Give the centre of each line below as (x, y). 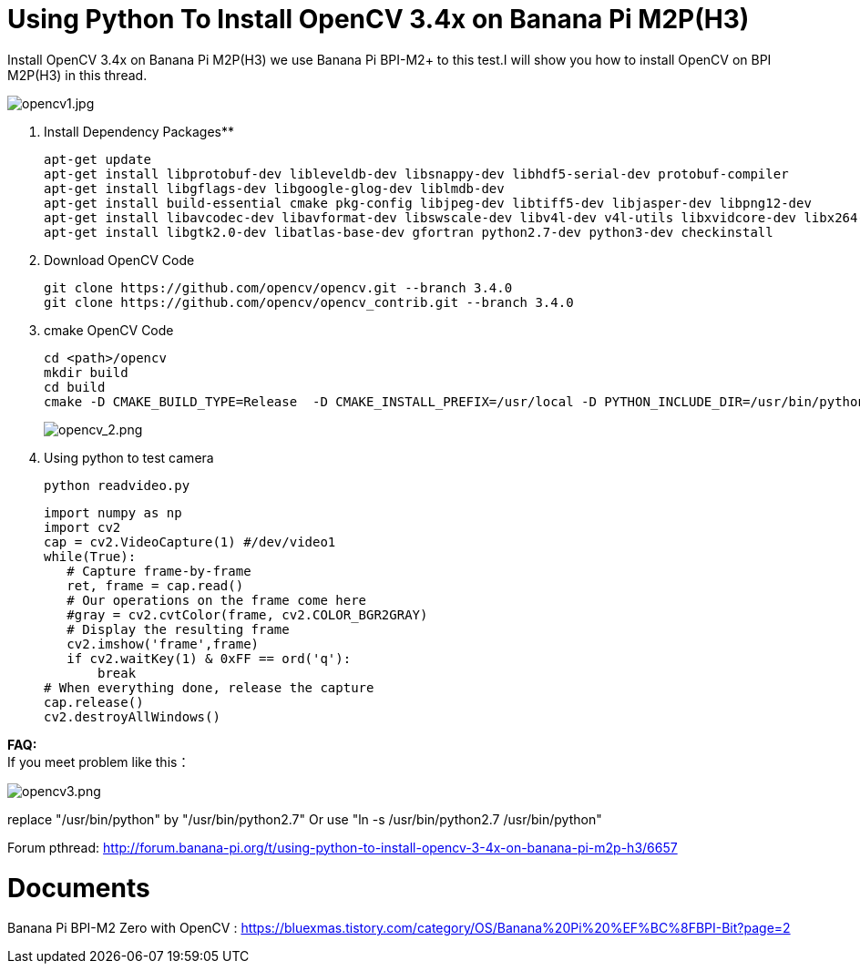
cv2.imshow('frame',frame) (163, 644)
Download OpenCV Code (119, 260)
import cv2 (82, 527)
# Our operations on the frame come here (217, 600)
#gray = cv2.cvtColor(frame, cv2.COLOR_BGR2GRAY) (247, 614)
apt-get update (98, 159)
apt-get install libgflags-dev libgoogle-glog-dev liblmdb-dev (274, 188)
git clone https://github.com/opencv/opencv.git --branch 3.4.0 (278, 287)
